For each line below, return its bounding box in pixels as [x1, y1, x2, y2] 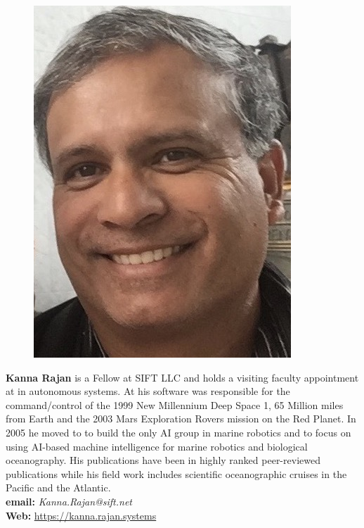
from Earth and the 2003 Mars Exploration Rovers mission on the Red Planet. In [6, 411, 356, 426]
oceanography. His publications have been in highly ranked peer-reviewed [6, 453, 320, 467]
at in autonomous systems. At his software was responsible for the [6, 384, 290, 398]
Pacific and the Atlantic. [6, 480, 111, 495]
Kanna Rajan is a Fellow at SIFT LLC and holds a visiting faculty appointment [6, 370, 359, 384]
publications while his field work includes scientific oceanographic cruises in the [6, 466, 347, 481]
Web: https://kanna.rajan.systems [6, 508, 157, 522]
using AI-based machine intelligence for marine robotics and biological [6, 439, 308, 453]
